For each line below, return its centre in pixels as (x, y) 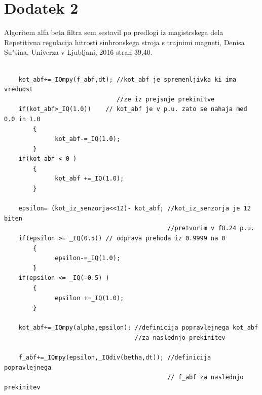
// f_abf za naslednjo (205, 378)
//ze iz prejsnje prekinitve (165, 99)
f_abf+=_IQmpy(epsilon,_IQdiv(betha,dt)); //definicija (115, 358)
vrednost (19, 89)
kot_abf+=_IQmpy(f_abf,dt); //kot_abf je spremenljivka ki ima (127, 79)
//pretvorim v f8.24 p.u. (211, 228)
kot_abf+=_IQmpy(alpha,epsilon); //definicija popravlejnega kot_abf (138, 328)
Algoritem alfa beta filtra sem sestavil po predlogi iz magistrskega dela (114, 32)
